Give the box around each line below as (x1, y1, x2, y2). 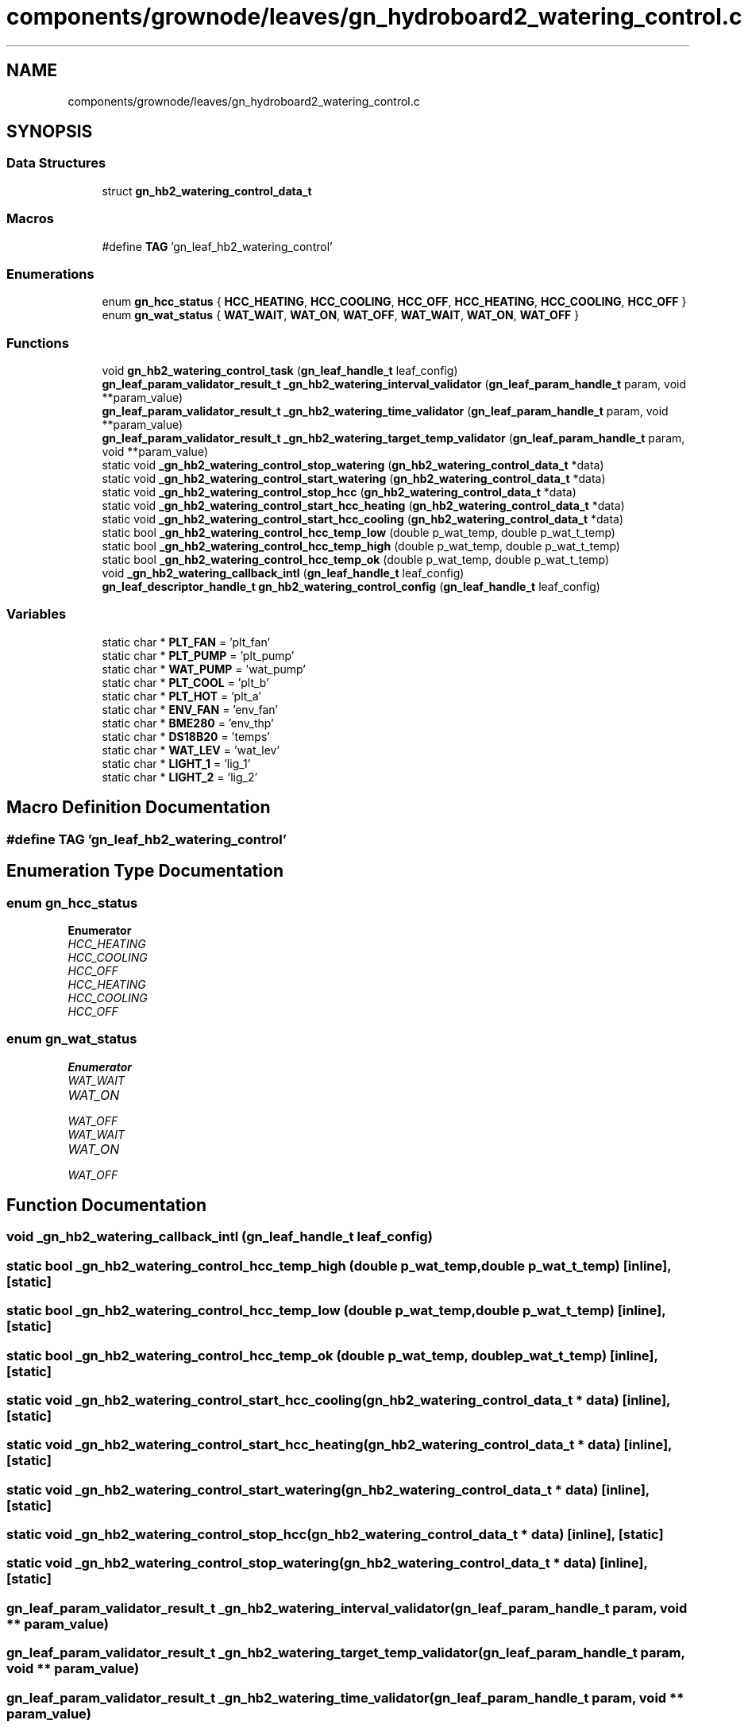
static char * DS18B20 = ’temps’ (102, 729, 270, 743)
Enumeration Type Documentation (6, 861, 283, 881)
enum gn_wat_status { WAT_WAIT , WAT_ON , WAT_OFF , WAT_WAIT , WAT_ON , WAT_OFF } (102, 308, 580, 322)
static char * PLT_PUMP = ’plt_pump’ (102, 648, 295, 662)
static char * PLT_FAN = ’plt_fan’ (102, 634, 271, 649)
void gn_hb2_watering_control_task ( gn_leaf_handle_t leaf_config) (102, 364, 458, 378)
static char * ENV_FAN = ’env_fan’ (102, 702, 278, 716)
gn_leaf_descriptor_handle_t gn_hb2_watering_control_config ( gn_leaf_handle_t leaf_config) (102, 580, 600, 594)
